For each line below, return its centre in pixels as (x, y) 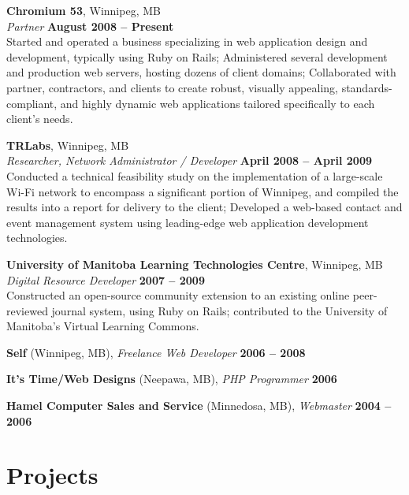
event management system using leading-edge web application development (188, 222)
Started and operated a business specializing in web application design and (187, 41)
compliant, (32, 103)
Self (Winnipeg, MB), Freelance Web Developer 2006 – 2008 (156, 352)
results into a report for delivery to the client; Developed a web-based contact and (204, 207)
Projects (52, 475)
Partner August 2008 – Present (90, 26)
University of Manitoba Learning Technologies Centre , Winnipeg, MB (195, 264)
